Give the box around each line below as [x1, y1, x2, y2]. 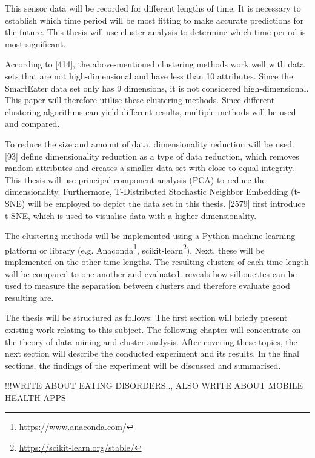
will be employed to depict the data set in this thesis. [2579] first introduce [27, 197, 305, 209]
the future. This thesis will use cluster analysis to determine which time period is [5, 25, 306, 38]
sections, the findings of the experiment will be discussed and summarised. [5, 359, 281, 371]
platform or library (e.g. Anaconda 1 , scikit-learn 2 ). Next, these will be [5, 241, 265, 256]
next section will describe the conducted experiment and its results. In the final [5, 347, 299, 360]
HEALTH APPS [5, 391, 66, 403]
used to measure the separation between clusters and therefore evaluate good [5, 279, 290, 292]
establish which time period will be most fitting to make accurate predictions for [5, 13, 304, 26]
